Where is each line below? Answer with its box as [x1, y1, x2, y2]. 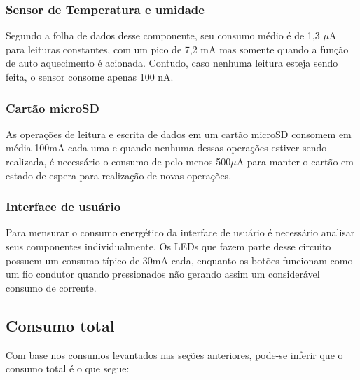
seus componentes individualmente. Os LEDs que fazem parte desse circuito [6, 239, 331, 253]
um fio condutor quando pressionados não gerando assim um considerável [6, 266, 320, 281]
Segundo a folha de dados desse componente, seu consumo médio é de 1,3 [6, 28, 320, 43]
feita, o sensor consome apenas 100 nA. [6, 69, 174, 83]
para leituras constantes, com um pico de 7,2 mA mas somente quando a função [6, 41, 349, 56]
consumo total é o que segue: [6, 361, 130, 376]
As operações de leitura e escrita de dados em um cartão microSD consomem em [6, 126, 352, 141]
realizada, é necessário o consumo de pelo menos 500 [6, 154, 231, 168]
